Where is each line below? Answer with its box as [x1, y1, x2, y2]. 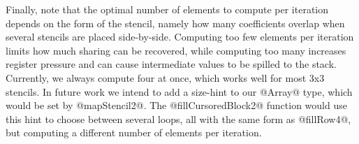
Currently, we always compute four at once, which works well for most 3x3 [6, 70, 325, 85]
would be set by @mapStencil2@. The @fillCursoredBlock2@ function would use [6, 98, 347, 113]
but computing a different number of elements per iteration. [6, 125, 262, 140]
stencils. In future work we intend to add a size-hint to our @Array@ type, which [6, 84, 353, 99]
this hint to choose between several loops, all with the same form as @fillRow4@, [6, 111, 351, 126]
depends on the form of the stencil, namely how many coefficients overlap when [6, 15, 345, 30]
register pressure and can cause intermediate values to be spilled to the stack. [6, 57, 337, 71]
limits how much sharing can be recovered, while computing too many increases [6, 43, 346, 57]
